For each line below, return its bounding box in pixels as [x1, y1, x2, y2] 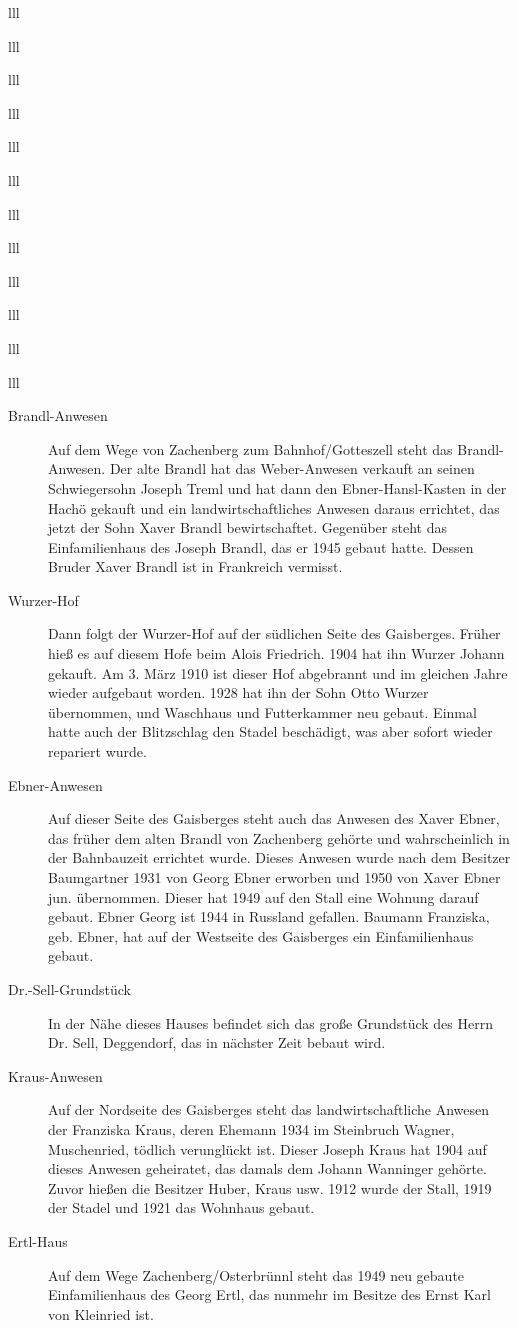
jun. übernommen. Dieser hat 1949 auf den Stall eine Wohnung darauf [48, 886, 479, 907]
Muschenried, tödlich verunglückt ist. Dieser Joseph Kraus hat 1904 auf [48, 1138, 487, 1159]
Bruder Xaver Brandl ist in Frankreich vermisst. [48, 556, 343, 577]
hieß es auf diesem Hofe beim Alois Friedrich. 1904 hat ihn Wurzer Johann [48, 643, 505, 664]
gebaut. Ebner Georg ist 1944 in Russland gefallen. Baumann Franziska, [48, 906, 490, 927]
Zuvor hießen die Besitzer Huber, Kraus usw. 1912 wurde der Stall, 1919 [48, 1177, 492, 1198]
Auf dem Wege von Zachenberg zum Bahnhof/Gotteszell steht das [48, 438, 453, 459]
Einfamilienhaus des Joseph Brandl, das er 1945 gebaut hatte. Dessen [48, 536, 474, 557]
